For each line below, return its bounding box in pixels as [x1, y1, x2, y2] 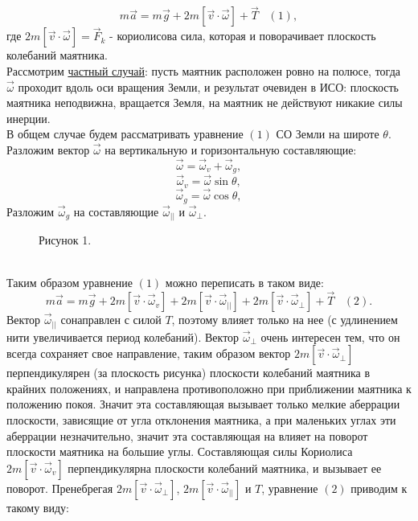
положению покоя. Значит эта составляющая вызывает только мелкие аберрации [6, 396, 400, 412]
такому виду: [6, 498, 69, 515]
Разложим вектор [6, 142, 90, 158]
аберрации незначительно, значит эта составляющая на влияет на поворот [6, 427, 368, 444]
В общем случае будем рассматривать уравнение [6, 125, 244, 142]
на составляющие [73, 203, 159, 219]
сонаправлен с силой [60, 311, 162, 328]
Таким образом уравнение [6, 274, 133, 291]
